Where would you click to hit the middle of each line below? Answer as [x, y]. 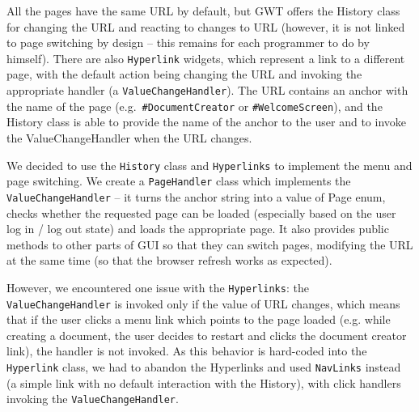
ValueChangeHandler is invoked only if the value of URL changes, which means [203, 303]
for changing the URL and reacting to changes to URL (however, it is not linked [206, 26]
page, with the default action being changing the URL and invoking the [184, 74]
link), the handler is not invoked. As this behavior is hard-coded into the [187, 351]
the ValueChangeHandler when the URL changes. [129, 137]
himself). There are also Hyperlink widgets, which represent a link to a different [206, 58]
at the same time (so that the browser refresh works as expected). [169, 260]
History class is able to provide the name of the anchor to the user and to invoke [207, 122]
